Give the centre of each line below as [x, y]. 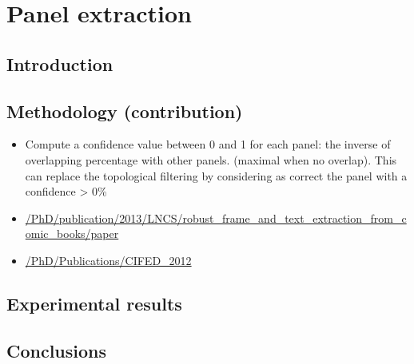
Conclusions [57, 350]
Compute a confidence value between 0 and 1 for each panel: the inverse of [208, 144]
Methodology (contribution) [125, 111]
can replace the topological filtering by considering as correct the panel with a [216, 175]
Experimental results [94, 303]
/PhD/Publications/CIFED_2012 [108, 260]
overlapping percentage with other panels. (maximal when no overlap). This [211, 159]
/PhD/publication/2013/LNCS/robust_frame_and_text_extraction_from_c [216, 218]
